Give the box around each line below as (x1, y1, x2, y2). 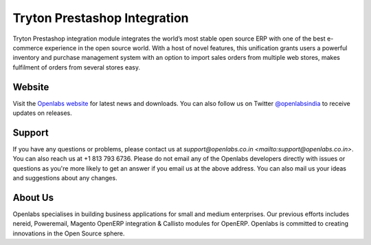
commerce (12, 43, 44, 52)
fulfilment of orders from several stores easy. (12, 63, 141, 72)
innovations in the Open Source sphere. (12, 229, 125, 237)
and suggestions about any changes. (12, 174, 117, 182)
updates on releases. (12, 109, 72, 117)
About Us (12, 191, 54, 203)
